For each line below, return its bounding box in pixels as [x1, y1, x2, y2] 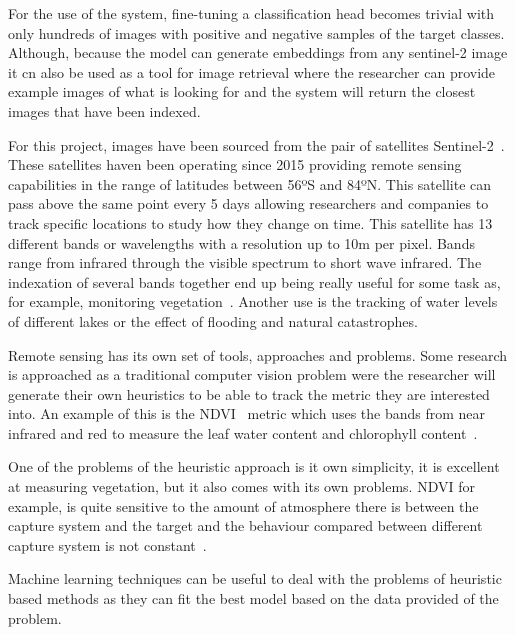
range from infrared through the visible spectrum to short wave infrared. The [8, 252, 482, 273]
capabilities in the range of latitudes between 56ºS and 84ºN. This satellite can [8, 173, 492, 194]
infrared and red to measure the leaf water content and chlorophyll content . [8, 422, 478, 443]
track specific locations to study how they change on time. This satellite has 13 [8, 212, 493, 233]
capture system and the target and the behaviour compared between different [8, 515, 483, 536]
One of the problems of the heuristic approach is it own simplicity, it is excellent [8, 456, 500, 477]
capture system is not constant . [8, 534, 207, 555]
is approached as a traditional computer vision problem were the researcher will [8, 364, 496, 385]
